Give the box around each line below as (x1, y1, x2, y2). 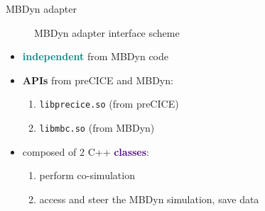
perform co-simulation (39, 168, 135, 183)
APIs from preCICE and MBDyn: (22, 72, 173, 87)
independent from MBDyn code (22, 49, 168, 64)
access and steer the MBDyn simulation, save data (39, 191, 259, 206)
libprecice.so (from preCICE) (39, 96, 179, 111)
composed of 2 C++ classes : (22, 144, 150, 159)
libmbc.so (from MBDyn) (39, 120, 155, 135)
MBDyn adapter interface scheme (34, 25, 180, 40)
